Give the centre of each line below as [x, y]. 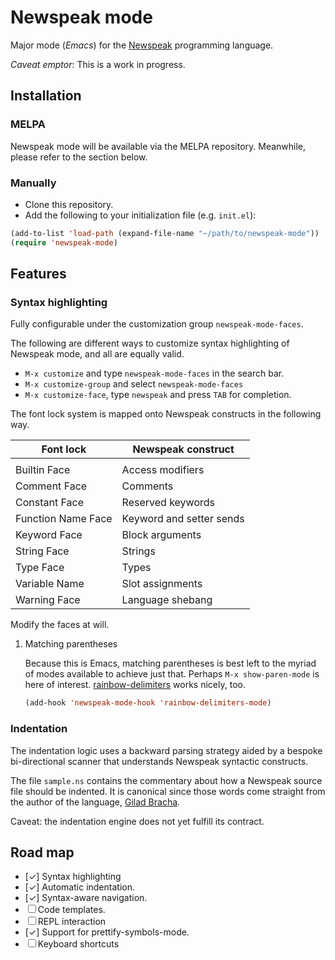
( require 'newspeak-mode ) [64, 242]
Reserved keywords [168, 503]
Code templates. [71, 910]
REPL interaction [72, 922]
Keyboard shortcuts [78, 944]
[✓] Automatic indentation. [79, 887]
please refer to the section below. [79, 157]
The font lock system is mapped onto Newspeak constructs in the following [166, 414]
